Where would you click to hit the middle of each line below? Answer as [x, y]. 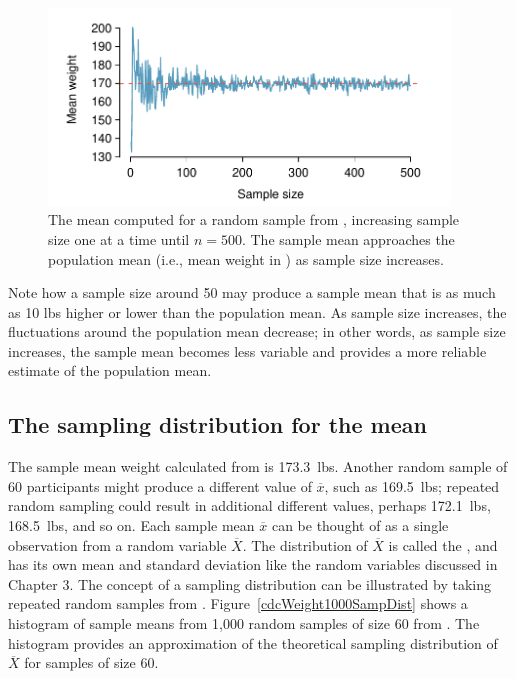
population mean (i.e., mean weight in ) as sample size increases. [246, 258]
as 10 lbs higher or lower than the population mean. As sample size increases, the [257, 311]
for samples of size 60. [91, 662]
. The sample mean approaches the [348, 238]
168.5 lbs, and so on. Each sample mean [131, 525]
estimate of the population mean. [110, 370]
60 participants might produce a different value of [160, 485]
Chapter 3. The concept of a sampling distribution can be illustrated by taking [249, 583]
